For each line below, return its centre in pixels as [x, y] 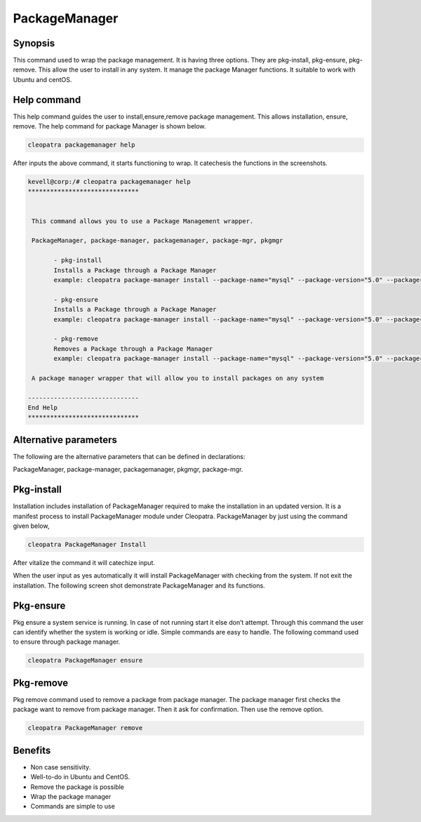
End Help [43, 408]
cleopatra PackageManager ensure [85, 661]
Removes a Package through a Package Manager [133, 349]
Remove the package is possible [77, 787]
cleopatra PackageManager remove [85, 728]
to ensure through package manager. [67, 642]
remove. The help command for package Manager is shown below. [109, 126]
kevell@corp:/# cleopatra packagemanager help [109, 182]
